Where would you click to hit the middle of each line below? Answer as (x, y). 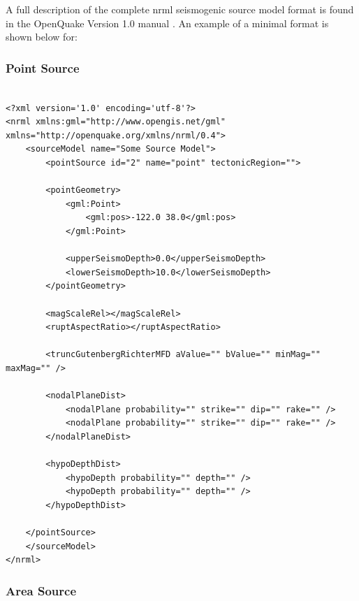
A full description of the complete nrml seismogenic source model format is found (180, 9)
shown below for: (42, 37)
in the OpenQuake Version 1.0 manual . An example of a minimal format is (167, 23)
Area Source (41, 590)
